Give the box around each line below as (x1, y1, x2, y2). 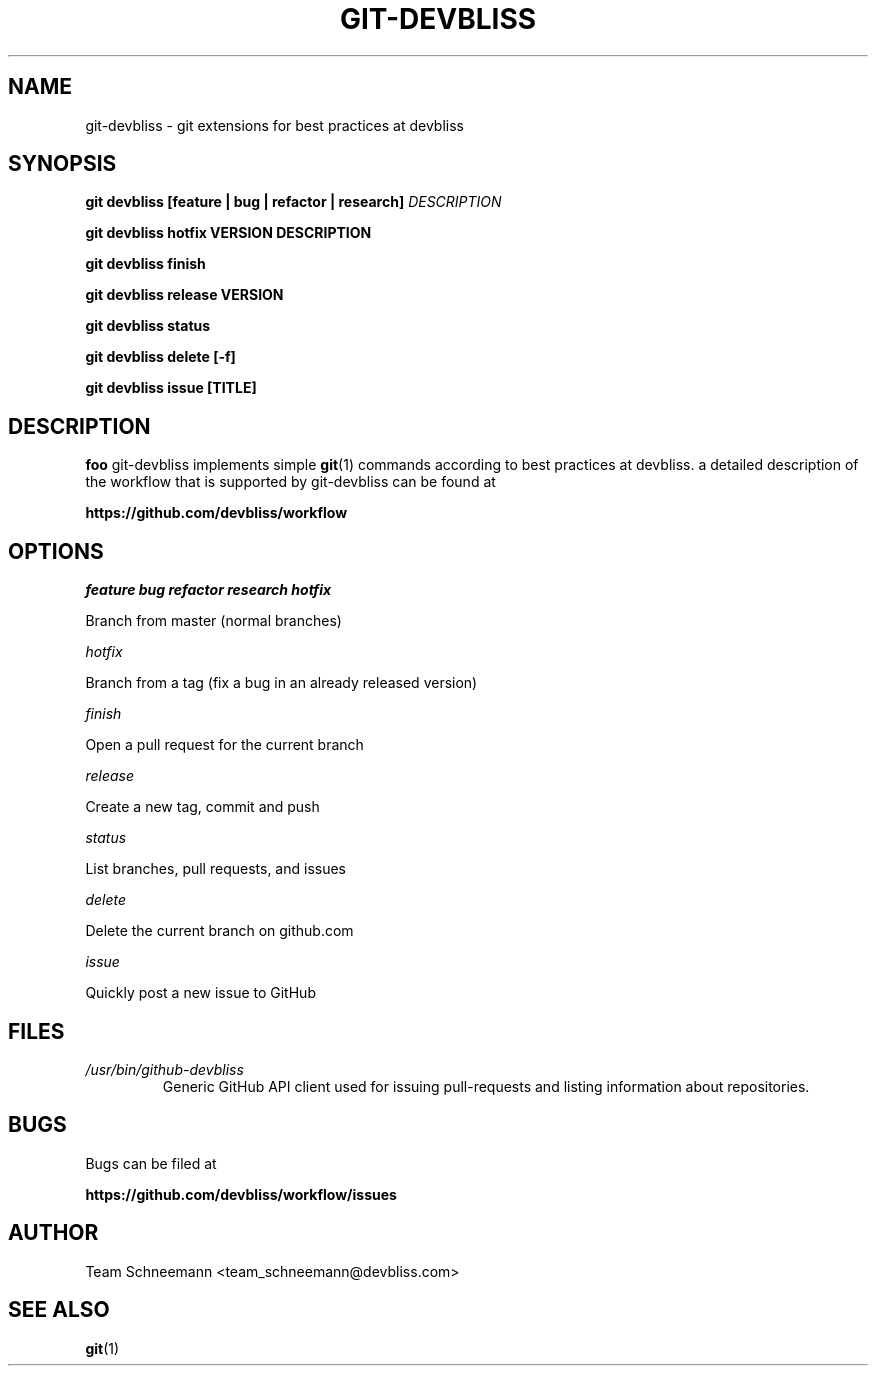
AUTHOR (8, 1220, 99, 1246)
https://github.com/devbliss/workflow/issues (85, 1185, 397, 1203)
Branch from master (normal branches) (85, 612, 342, 630)
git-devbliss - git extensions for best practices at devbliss (85, 116, 464, 134)
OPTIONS (8, 538, 104, 564)
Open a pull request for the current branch (85, 736, 364, 754)
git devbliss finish (85, 255, 206, 273)
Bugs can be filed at (85, 1154, 217, 1172)
